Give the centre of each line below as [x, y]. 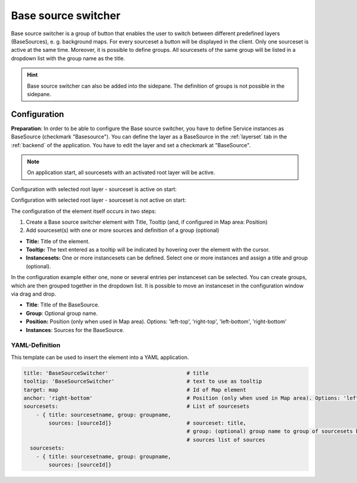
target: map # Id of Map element [135, 390]
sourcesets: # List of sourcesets [137, 406]
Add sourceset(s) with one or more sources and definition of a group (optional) [123, 230]
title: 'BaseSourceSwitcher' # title [116, 373]
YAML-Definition [36, 345]
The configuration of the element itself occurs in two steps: [84, 211]
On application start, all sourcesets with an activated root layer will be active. [121, 172]
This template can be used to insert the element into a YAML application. [100, 357]
